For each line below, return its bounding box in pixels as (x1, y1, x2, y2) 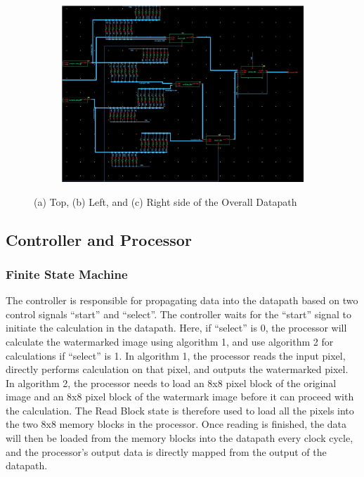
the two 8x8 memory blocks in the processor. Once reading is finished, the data (6, 417, 347, 431)
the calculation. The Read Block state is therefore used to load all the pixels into (6, 403, 354, 417)
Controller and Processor (6, 228, 192, 250)
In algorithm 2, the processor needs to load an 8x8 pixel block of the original (6, 375, 337, 390)
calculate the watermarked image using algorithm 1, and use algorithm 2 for (6, 334, 334, 348)
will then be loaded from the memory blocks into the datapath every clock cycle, (6, 431, 353, 445)
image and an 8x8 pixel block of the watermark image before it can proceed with (6, 389, 354, 404)
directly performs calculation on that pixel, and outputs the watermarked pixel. (6, 362, 349, 377)
